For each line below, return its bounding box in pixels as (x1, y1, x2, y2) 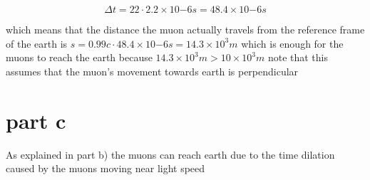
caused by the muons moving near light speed (6, 161, 205, 176)
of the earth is (6, 36, 68, 51)
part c (6, 105, 66, 134)
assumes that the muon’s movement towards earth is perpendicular (6, 63, 299, 78)
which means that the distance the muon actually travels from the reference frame (6, 22, 365, 36)
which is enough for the (241, 36, 344, 51)
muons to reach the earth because (6, 50, 153, 65)
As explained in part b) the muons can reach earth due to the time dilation (6, 147, 335, 162)
